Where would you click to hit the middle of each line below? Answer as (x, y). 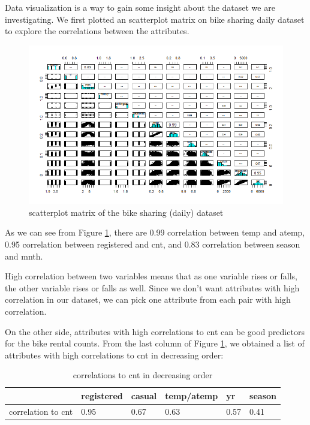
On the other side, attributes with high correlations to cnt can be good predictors (155, 331)
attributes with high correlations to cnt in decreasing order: (114, 355)
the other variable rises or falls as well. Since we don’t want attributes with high (152, 287)
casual (144, 395)
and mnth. (24, 256)
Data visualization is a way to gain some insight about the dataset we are (140, 7)
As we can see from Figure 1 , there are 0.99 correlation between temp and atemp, (155, 232)
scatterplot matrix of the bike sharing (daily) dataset (126, 212)
